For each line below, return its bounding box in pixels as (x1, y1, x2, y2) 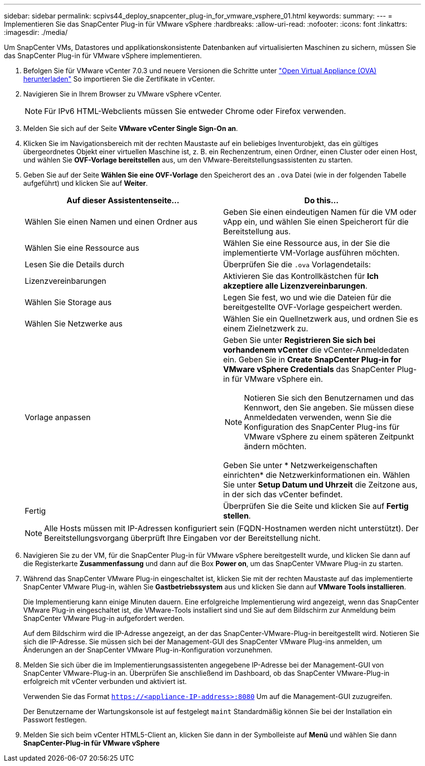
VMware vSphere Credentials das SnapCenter (223, 364, 395, 374)
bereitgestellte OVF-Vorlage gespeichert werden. (223, 302, 402, 312)
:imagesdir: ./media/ (4, 28, 68, 36)
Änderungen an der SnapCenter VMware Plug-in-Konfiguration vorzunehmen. (23, 646, 273, 654)
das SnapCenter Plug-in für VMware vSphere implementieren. (4, 51, 202, 60)
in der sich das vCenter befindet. (223, 489, 343, 499)
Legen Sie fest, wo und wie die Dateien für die (223, 293, 392, 302)
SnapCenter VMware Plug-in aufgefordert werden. (23, 614, 185, 622)
